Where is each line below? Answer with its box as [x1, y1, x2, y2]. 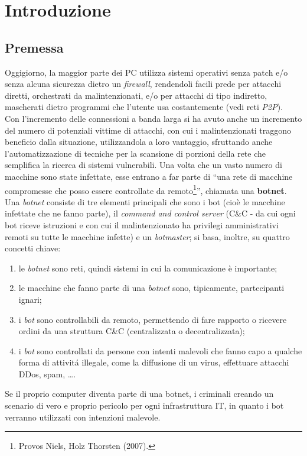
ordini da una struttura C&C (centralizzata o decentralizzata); [18, 325, 245, 337]
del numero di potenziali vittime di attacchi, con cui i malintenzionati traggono [5, 124, 292, 136]
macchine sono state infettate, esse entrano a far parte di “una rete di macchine [5, 170, 293, 182]
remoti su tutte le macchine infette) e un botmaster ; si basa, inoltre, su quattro [5, 230, 290, 242]
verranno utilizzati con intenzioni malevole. [5, 410, 161, 423]
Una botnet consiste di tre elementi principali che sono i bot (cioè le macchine [5, 195, 285, 208]
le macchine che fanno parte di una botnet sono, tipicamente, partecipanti [18, 282, 285, 294]
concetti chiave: [5, 242, 61, 254]
